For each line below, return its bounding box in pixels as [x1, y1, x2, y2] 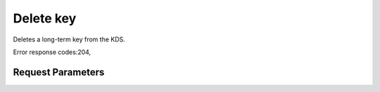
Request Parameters [13, 66, 105, 78]
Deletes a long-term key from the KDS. [13, 35, 126, 44]
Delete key [13, 11, 77, 26]
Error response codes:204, [13, 48, 91, 56]
